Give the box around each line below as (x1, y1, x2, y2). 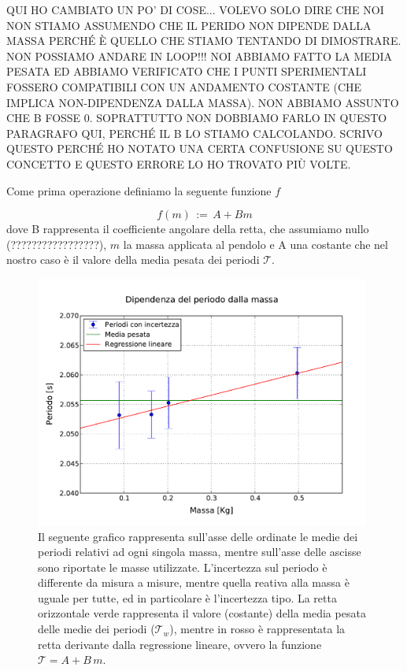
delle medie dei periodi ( (38, 621, 155, 637)
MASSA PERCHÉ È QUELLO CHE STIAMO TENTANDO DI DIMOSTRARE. (6, 32, 401, 49)
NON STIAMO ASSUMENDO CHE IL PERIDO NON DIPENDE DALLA (6, 17, 372, 33)
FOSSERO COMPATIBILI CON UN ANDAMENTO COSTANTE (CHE (6, 78, 362, 95)
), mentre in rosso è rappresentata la (169, 621, 346, 637)
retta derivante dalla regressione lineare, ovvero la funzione (38, 636, 322, 652)
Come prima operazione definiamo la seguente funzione (6, 182, 272, 198)
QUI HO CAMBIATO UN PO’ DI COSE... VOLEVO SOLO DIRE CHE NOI (6, 2, 384, 17)
